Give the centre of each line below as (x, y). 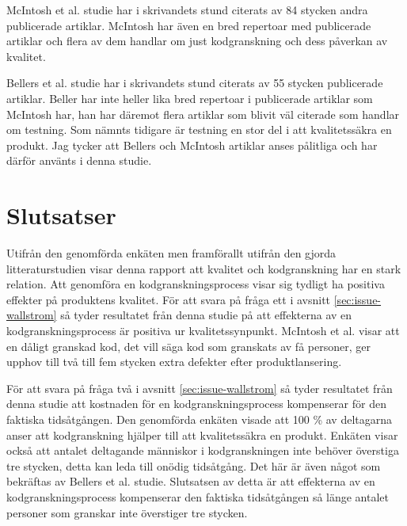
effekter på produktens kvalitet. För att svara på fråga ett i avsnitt (169, 299)
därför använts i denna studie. (79, 160)
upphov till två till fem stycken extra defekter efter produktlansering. (174, 362)
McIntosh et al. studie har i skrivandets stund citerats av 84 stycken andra (187, 10)
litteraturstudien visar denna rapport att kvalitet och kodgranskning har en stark (204, 268)
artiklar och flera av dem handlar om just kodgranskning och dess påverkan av (197, 41)
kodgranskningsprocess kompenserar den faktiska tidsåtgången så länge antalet (198, 496)
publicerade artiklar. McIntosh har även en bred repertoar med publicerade (189, 25)
